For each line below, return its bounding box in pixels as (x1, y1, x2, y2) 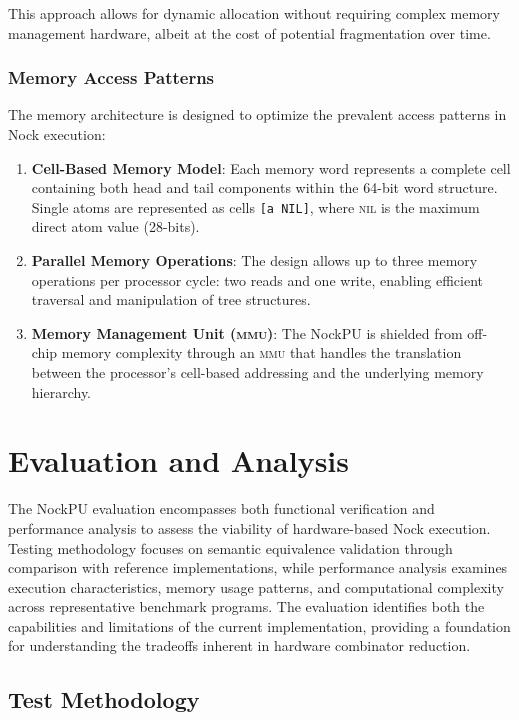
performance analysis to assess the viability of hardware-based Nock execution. (8, 517, 491, 538)
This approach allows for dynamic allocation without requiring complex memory (8, 3, 500, 23)
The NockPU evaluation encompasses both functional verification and (8, 498, 435, 519)
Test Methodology (8, 684, 200, 715)
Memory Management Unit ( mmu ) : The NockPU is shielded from (31, 322, 463, 343)
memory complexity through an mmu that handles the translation (61, 342, 462, 363)
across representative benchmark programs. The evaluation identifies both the (8, 596, 485, 617)
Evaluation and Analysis (8, 440, 349, 481)
